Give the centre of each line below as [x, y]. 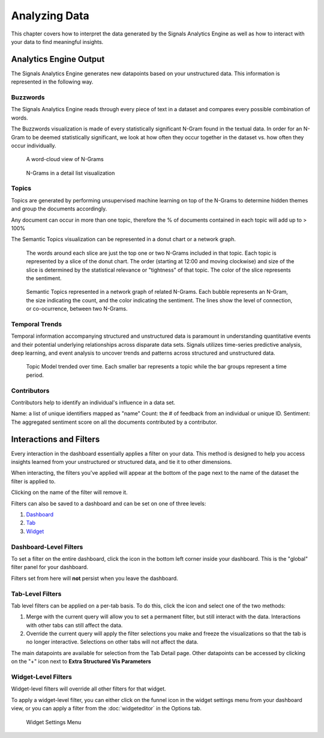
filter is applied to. [34, 481]
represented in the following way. [52, 82]
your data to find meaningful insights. [57, 41]
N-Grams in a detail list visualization [70, 173]
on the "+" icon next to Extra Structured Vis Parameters [81, 662]
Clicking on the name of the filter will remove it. [70, 492]
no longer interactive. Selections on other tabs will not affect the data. [112, 642]
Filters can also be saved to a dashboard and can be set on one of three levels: [109, 503]
